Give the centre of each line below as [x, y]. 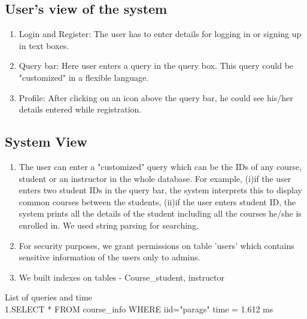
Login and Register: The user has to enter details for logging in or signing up [160, 34]
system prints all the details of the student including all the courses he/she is [160, 213]
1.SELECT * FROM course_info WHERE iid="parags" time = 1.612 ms [139, 309]
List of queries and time [48, 297]
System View [46, 142]
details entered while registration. [80, 109]
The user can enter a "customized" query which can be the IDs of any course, [160, 166]
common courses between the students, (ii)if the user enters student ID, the [157, 201]
